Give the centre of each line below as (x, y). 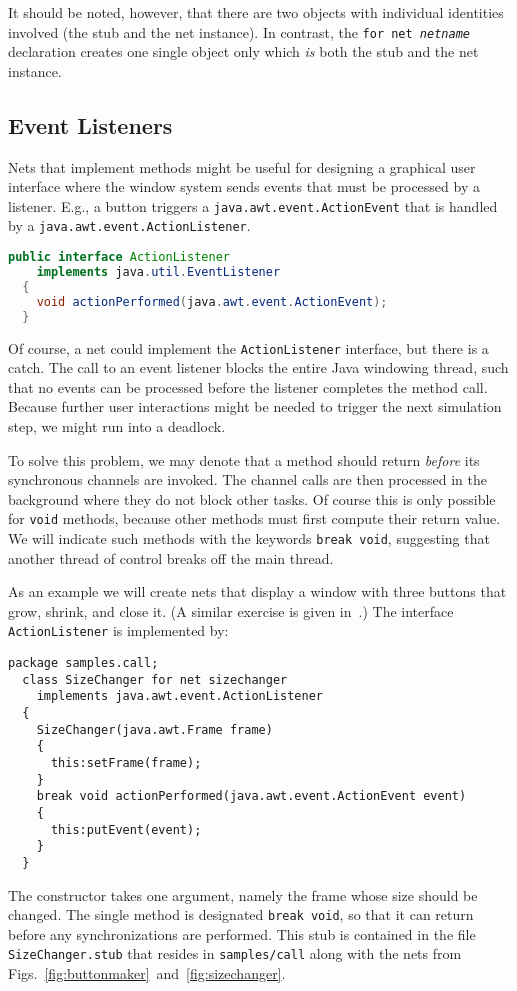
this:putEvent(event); (126, 829)
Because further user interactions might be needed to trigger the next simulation (255, 406)
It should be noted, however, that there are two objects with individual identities (256, 12)
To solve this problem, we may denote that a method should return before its (244, 459)
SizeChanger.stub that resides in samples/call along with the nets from (235, 953)
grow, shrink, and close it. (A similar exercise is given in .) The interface (231, 610)
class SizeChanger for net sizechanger (155, 679)
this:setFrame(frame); (126, 763)
